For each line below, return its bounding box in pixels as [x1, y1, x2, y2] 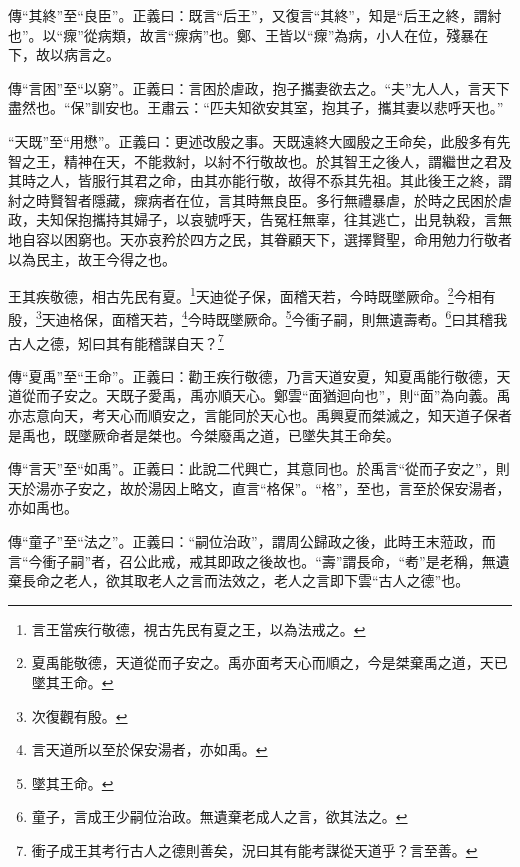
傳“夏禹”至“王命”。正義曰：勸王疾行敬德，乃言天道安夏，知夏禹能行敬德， [8, 365, 497, 386]
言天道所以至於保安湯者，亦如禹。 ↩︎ [31, 739, 268, 760]
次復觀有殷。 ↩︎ [31, 705, 128, 726]
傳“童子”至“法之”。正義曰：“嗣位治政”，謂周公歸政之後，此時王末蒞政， [8, 531, 482, 552]
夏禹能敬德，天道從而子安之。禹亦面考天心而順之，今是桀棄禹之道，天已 [31, 652, 508, 673]
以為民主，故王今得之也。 [8, 248, 176, 269]
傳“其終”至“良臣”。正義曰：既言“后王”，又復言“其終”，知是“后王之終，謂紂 [8, 5, 502, 25]
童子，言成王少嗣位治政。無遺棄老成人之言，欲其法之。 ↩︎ [31, 806, 408, 827]
